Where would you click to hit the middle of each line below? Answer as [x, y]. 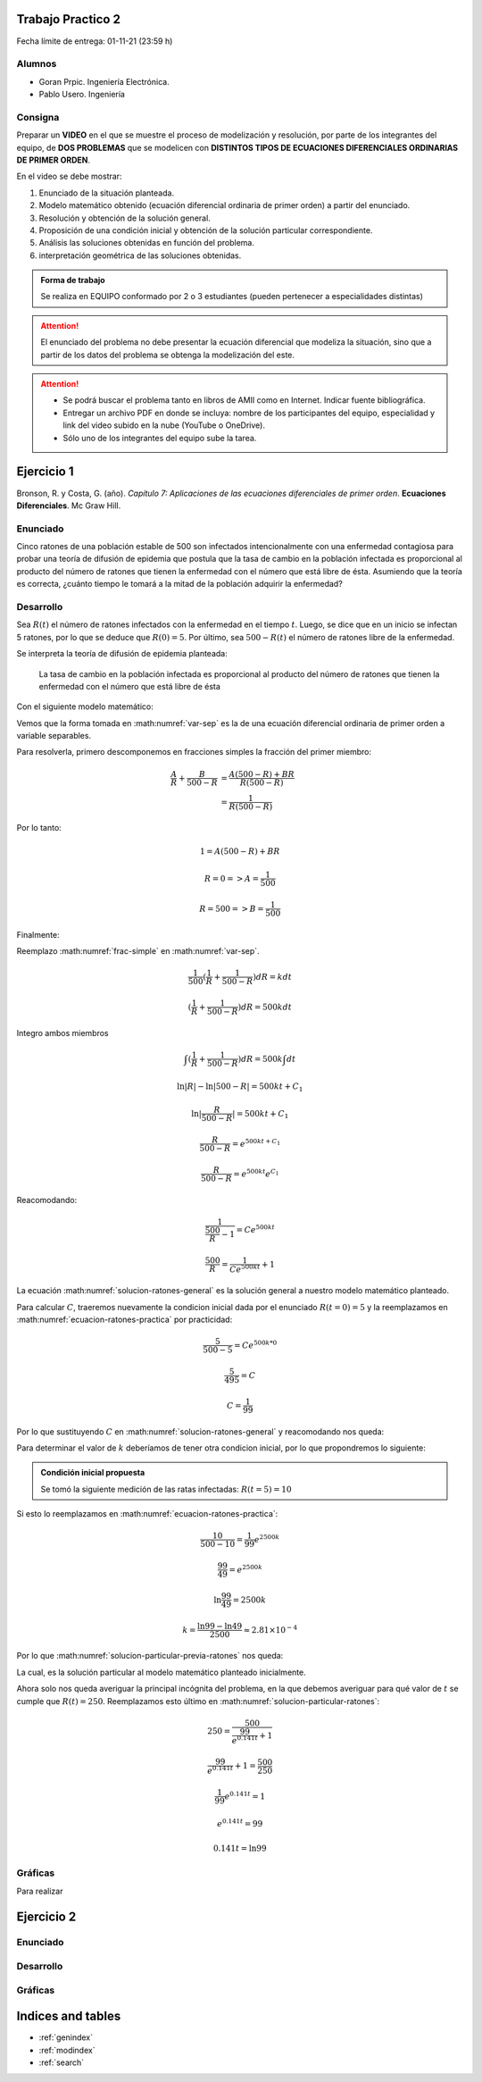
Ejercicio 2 [46, 1916]
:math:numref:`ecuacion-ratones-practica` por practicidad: [125, 1319]
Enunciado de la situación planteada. [106, 193]
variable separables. [54, 736]
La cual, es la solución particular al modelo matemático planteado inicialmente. [162, 1672]
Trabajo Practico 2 [68, 19]
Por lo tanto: [39, 828]
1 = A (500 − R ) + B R [240, 851]
